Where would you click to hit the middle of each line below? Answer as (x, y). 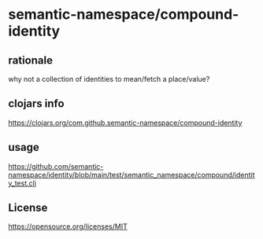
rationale (31, 60)
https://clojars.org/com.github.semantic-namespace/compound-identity (125, 123)
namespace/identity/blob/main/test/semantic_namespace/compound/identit (131, 175)
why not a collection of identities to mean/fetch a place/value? (109, 79)
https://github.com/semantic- (56, 166)
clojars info (36, 104)
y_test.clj (22, 183)
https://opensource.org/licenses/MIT (68, 226)
